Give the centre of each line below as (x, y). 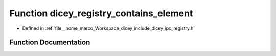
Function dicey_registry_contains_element (101, 13)
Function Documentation (50, 43)
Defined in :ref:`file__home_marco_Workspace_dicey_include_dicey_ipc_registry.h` (109, 28)
